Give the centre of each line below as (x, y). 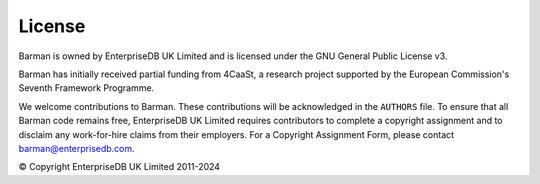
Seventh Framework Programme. (86, 88)
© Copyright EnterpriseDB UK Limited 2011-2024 (119, 167)
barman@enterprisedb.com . (76, 148)
